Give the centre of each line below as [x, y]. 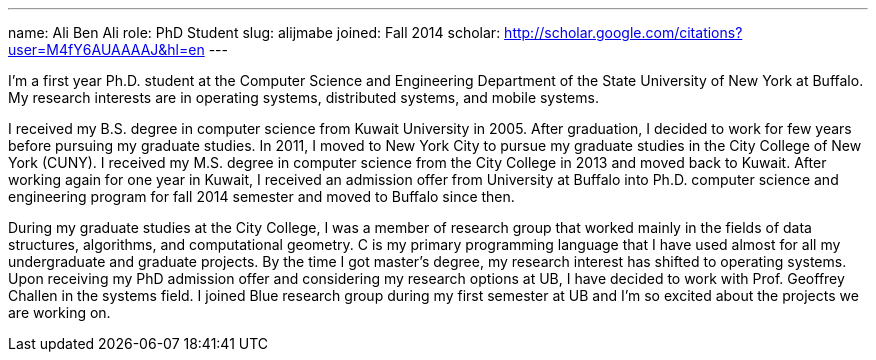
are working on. [59, 312]
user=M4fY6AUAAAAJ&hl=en [106, 49]
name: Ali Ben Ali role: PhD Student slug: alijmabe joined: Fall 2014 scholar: [254, 32]
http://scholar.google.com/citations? [623, 32]
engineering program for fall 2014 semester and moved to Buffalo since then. [261, 196]
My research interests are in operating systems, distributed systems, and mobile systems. [303, 97]
